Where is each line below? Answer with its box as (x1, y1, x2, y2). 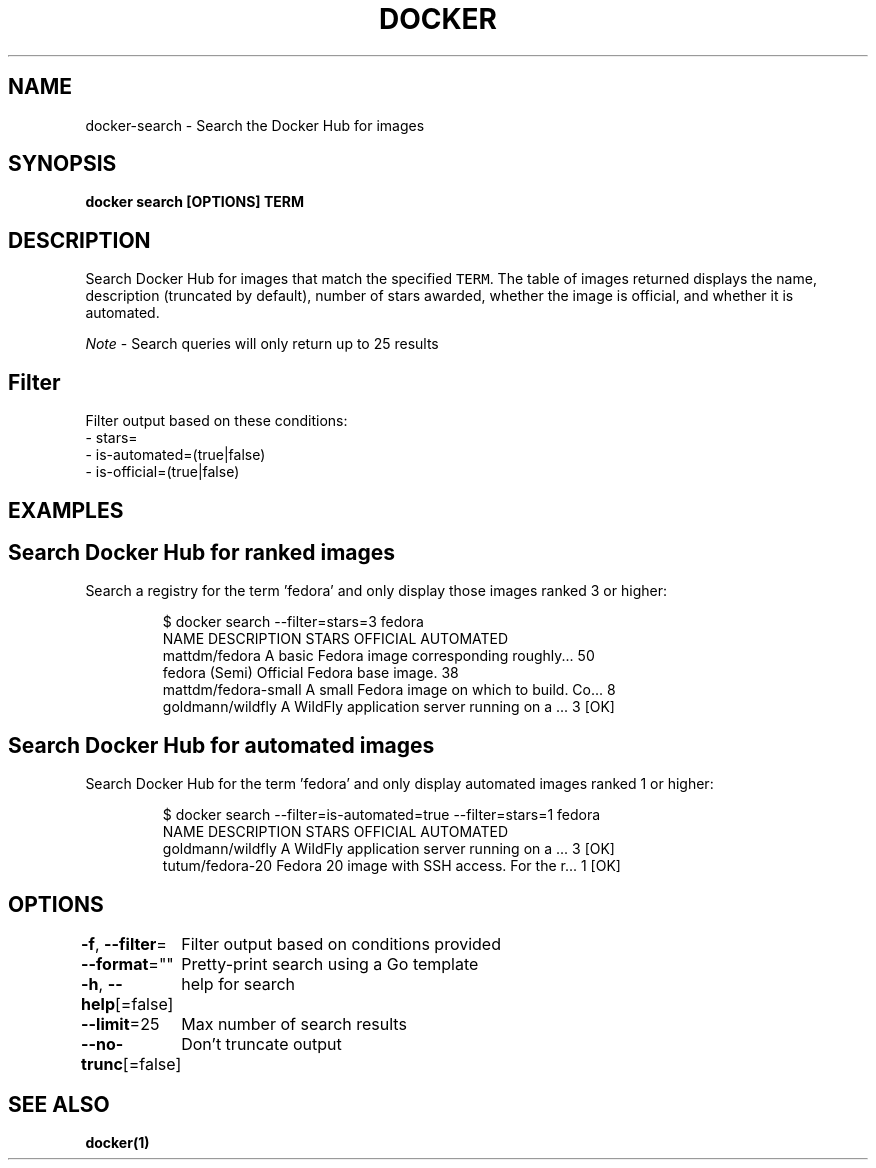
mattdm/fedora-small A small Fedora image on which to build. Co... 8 (162, 681, 616, 699)
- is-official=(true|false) (85, 463, 240, 481)
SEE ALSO (8, 1091, 110, 1117)
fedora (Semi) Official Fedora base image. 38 (162, 664, 459, 682)
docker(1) (85, 1133, 150, 1151)
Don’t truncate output (181, 1034, 342, 1055)
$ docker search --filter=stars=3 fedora (162, 613, 424, 631)
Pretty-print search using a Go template (181, 954, 479, 975)
